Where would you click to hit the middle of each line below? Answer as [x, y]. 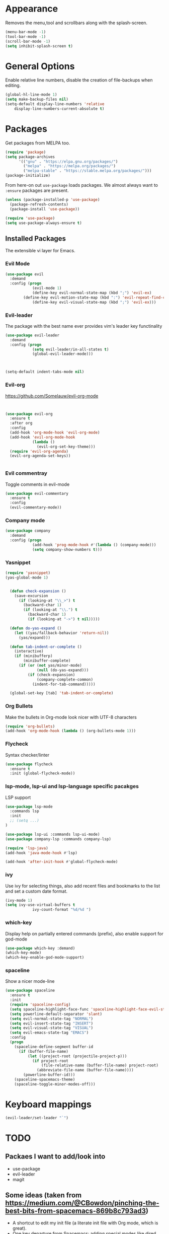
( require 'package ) [26, 152]
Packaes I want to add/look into [55, 1157]
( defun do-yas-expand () [36, 628]
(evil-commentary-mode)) [36, 507]
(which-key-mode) [23, 953]
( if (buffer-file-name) [44, 1051]
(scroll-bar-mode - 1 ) [28, 41]
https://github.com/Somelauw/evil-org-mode [52, 396]
